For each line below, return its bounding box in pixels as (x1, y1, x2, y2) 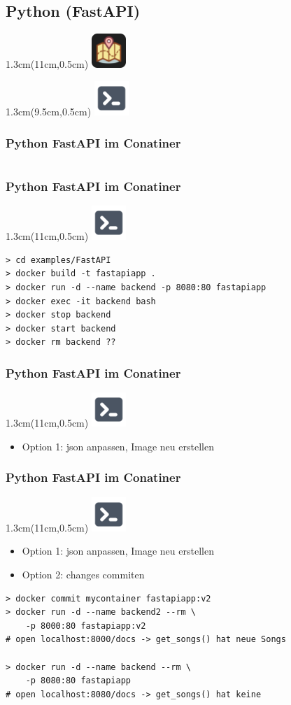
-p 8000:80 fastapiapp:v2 (25, 620, 146, 631)
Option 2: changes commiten (22, 567, 145, 582)
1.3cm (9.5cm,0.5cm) (6, 104, 92, 119)
